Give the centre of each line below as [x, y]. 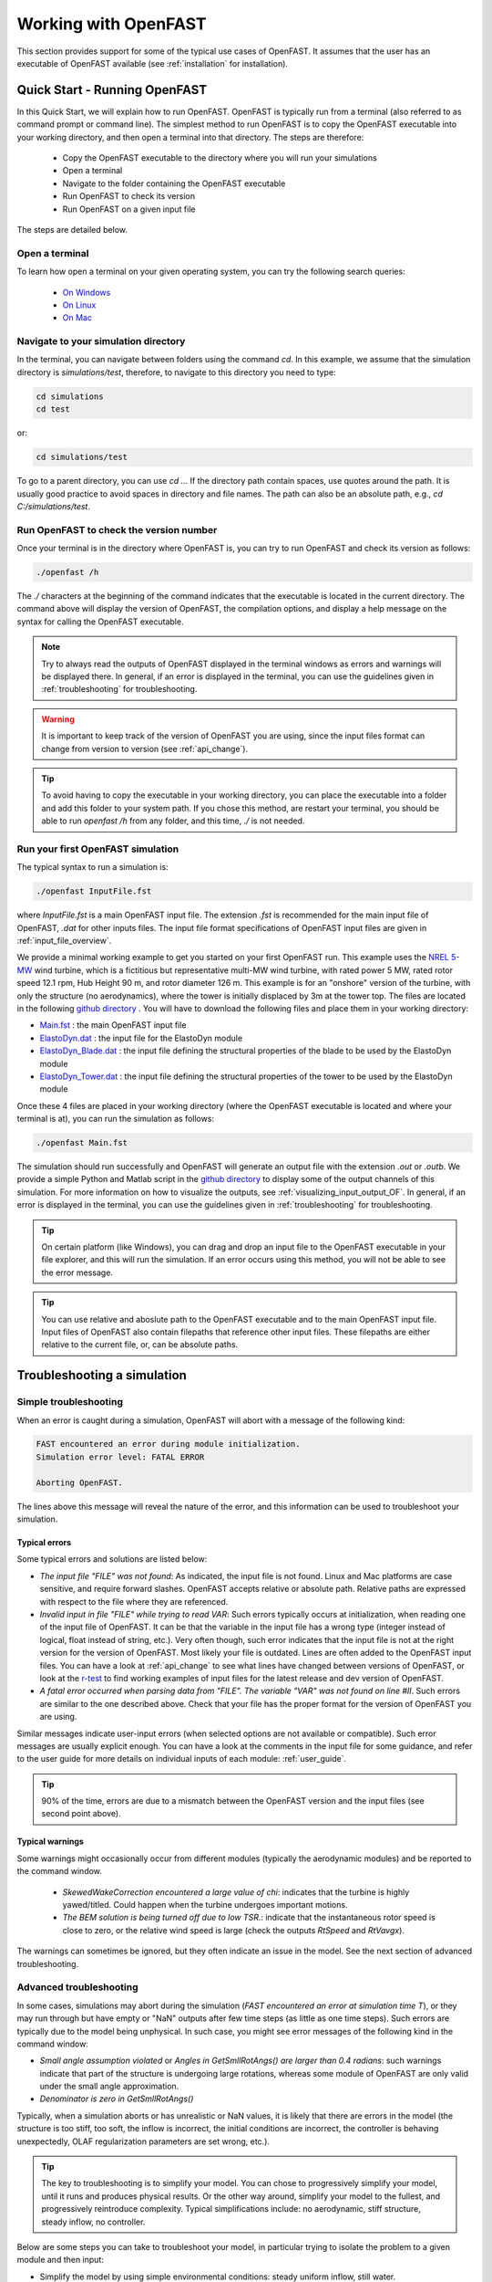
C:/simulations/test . [54, 506]
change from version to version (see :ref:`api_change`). [145, 748]
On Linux [79, 305]
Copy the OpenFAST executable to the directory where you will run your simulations [220, 158]
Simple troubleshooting [70, 1402]
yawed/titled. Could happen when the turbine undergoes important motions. [205, 1905]
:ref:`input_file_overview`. [64, 941]
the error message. [77, 1272]
